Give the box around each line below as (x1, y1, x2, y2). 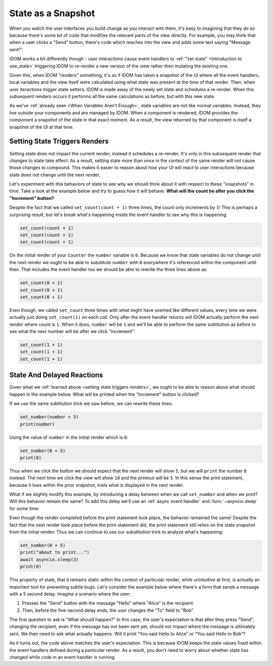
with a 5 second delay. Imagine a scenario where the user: (9, 591, 131, 597)
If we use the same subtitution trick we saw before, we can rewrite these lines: (9, 400, 173, 407)
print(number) (20, 421, 55, 427)
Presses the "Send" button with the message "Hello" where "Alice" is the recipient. (22, 600, 195, 606)
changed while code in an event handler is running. (9, 654, 116, 660)
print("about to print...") (20, 550, 89, 555)
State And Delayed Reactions (9, 371, 103, 380)
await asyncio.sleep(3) (20, 557, 79, 562)
